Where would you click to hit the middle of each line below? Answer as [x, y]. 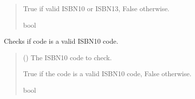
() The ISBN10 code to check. [67, 57]
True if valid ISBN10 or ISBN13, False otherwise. [96, 8]
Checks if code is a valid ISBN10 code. [61, 41]
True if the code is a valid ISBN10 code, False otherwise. [107, 74]
